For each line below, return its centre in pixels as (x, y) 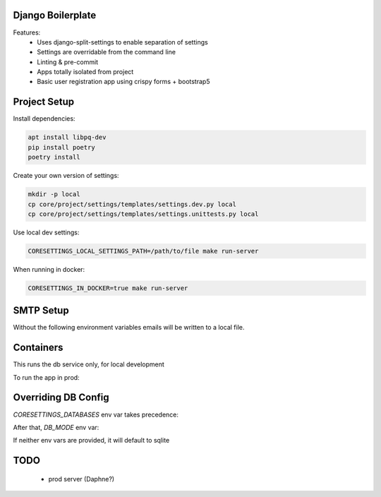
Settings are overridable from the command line (107, 52)
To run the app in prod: (47, 377)
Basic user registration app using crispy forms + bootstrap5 (123, 82)
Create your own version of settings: (66, 176)
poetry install (54, 157)
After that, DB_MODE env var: (56, 427)
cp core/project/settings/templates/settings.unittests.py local (143, 214)
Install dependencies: (44, 119)
